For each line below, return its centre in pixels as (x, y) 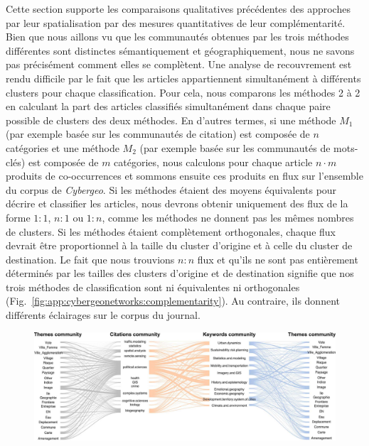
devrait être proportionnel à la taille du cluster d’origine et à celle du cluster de (179, 245)
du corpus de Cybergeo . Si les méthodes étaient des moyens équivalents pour (171, 189)
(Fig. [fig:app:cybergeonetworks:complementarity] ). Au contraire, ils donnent (173, 301)
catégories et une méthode (63, 147)
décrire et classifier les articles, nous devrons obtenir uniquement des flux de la (177, 203)
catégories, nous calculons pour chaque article (213, 162)
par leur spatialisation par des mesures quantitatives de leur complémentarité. (176, 22)
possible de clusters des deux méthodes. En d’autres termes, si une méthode (171, 120)
